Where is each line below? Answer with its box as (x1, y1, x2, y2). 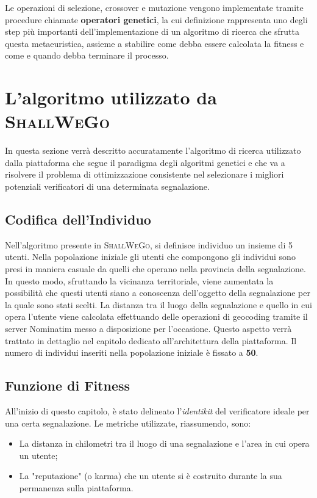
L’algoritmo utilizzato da (5, 85, 217, 110)
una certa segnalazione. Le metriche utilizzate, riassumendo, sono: (5, 416, 251, 429)
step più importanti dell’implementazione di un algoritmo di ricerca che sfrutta (5, 25, 299, 38)
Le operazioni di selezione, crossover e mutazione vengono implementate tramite (5, 1, 304, 13)
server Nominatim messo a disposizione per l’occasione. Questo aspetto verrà (5, 322, 292, 335)
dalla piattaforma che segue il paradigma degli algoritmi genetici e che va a (5, 156, 285, 168)
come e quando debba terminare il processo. (5, 49, 169, 62)
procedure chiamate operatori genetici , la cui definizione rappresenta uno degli (5, 13, 308, 26)
